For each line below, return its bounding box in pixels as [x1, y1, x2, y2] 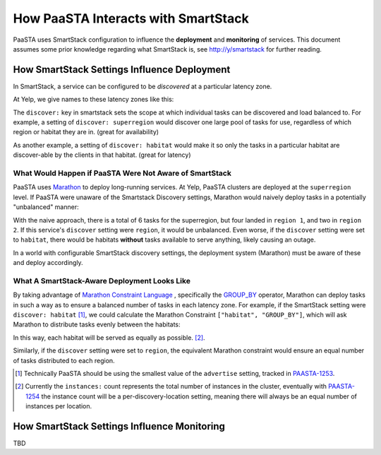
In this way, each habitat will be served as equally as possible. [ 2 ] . [13, 333, 205, 342]
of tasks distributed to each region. [13, 356, 116, 365]
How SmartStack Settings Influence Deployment [13, 64, 231, 76]
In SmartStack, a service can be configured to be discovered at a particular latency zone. [13, 82, 272, 90]
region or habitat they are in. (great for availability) [13, 128, 159, 136]
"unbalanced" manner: [13, 203, 79, 211]
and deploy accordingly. [13, 259, 84, 267]
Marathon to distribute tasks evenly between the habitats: [13, 320, 181, 329]
